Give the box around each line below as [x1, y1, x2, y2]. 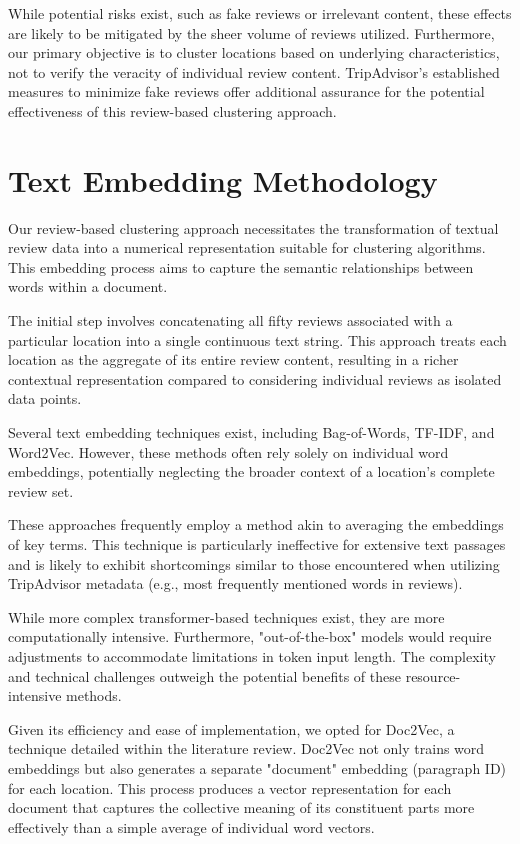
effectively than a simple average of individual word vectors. [8, 816, 375, 837]
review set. [8, 480, 74, 501]
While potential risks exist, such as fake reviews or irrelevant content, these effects [8, 3, 512, 23]
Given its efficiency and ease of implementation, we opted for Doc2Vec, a [8, 718, 455, 739]
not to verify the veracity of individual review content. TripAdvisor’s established [8, 61, 500, 82]
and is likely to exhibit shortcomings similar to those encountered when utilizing [8, 553, 500, 574]
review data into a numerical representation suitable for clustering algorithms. [8, 237, 486, 258]
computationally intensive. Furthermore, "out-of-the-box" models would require [8, 626, 492, 647]
